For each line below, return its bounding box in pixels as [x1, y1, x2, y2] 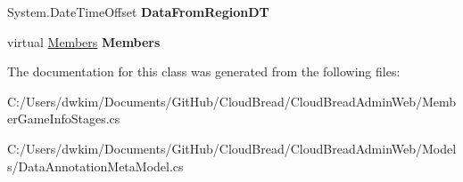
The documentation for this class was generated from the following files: [7, 62, 401, 81]
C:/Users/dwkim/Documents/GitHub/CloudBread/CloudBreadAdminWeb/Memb [7, 91, 457, 110]
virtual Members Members [7, 32, 161, 51]
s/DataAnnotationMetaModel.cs [7, 156, 184, 175]
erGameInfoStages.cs [7, 109, 120, 128]
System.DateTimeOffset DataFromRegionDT [7, 3, 269, 20]
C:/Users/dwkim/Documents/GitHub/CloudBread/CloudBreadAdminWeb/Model [7, 138, 457, 157]
